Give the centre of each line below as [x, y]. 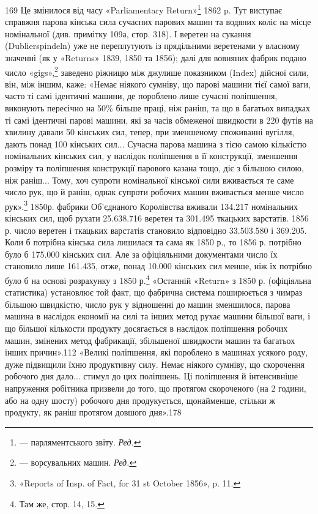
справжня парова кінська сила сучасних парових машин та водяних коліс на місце [158, 22]
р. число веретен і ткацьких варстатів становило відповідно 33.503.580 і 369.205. [156, 230]
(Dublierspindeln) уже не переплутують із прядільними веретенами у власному [153, 46]
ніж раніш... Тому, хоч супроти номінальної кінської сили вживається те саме [150, 180]
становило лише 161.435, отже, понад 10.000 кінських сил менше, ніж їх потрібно [159, 266]
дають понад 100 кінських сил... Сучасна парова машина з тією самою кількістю [156, 143]
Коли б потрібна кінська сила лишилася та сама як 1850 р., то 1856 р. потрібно [153, 242]
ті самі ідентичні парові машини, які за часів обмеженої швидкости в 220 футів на [159, 120]
